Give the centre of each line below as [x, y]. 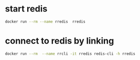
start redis [26, 9]
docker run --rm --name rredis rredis [45, 22]
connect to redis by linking [60, 41]
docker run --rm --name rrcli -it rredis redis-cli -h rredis [70, 54]
